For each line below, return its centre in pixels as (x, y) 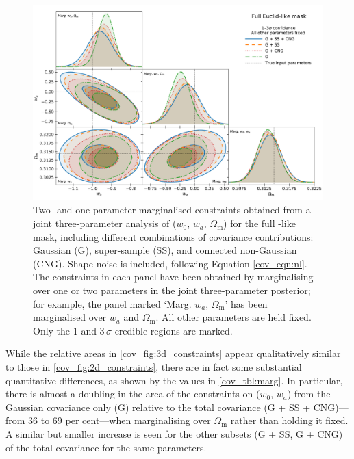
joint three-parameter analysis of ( (105, 223)
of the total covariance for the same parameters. (106, 447)
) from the (309, 394)
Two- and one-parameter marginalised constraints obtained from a (172, 210)
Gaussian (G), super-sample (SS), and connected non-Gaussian (165, 250)
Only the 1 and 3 (69, 330)
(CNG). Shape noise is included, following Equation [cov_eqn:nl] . (170, 263)
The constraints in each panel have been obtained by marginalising (173, 277)
